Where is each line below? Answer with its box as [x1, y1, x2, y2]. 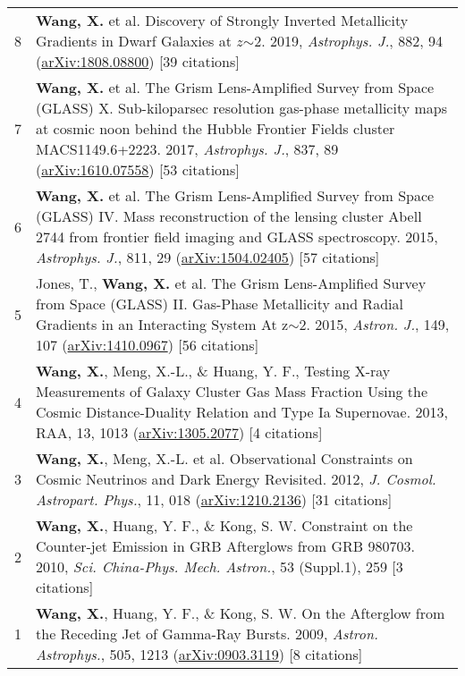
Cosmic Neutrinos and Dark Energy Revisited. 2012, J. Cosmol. [36, 469, 436, 489]
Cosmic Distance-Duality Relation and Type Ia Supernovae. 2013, [36, 401, 448, 422]
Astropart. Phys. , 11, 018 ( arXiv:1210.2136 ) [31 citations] [36, 489, 393, 510]
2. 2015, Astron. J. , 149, [299, 314, 450, 334]
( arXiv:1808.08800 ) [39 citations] [36, 51, 240, 72]
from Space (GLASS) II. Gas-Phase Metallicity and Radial [36, 293, 403, 314]
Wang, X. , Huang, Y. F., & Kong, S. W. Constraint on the [36, 515, 413, 536]
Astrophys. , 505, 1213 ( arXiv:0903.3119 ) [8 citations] [36, 644, 363, 664]
